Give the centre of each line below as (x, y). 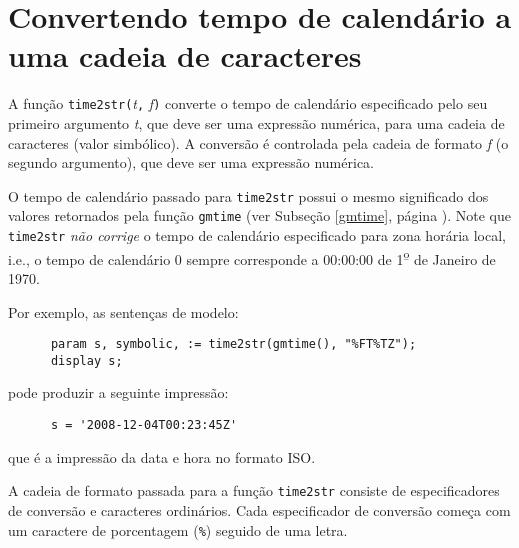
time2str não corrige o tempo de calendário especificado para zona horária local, (257, 235)
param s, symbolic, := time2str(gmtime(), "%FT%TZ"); (233, 344)
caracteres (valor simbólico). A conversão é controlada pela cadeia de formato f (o (258, 142)
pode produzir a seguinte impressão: (118, 392)
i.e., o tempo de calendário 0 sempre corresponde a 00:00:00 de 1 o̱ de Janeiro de (252, 257)
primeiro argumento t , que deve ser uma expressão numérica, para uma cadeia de (256, 122)
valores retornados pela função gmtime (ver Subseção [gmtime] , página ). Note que (260, 215)
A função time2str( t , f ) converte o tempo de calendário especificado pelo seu (248, 103)
